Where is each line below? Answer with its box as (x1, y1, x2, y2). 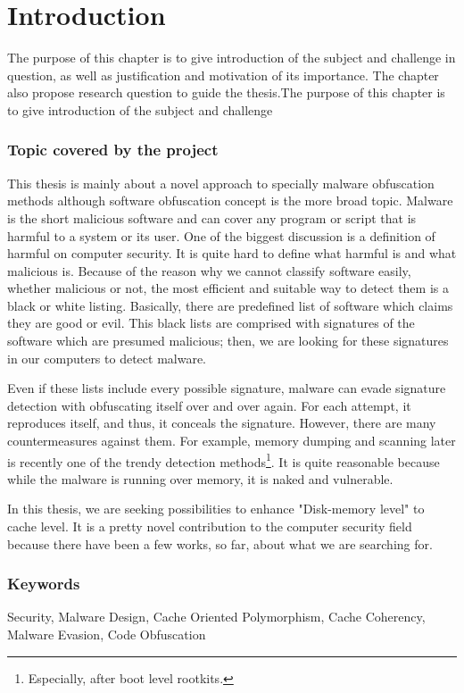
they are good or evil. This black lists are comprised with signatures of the (7, 313, 415, 332)
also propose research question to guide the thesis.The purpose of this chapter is (7, 83, 445, 102)
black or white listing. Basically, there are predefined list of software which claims (7, 296, 453, 314)
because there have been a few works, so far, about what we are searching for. (7, 534, 433, 553)
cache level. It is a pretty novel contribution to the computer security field (7, 517, 412, 536)
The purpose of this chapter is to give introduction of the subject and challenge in (7, 48, 456, 67)
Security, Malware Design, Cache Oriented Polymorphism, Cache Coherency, (7, 607, 426, 626)
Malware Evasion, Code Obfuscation (7, 625, 206, 644)
